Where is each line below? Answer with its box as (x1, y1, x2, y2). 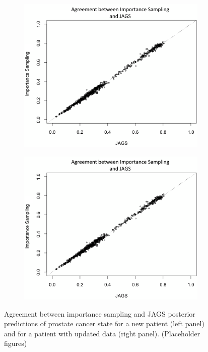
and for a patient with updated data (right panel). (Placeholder (4, 328, 200, 338)
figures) (4, 338, 27, 348)
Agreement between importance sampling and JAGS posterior (4, 308, 195, 319)
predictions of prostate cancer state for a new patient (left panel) (4, 318, 204, 329)
